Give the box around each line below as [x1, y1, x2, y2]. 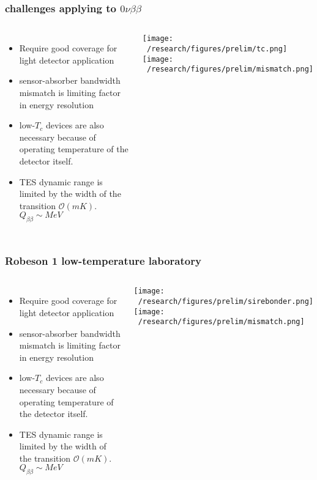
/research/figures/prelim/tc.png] [146, 44, 288, 53]
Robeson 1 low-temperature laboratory [5, 253, 201, 268]
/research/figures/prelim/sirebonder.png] [138, 297, 314, 306]
